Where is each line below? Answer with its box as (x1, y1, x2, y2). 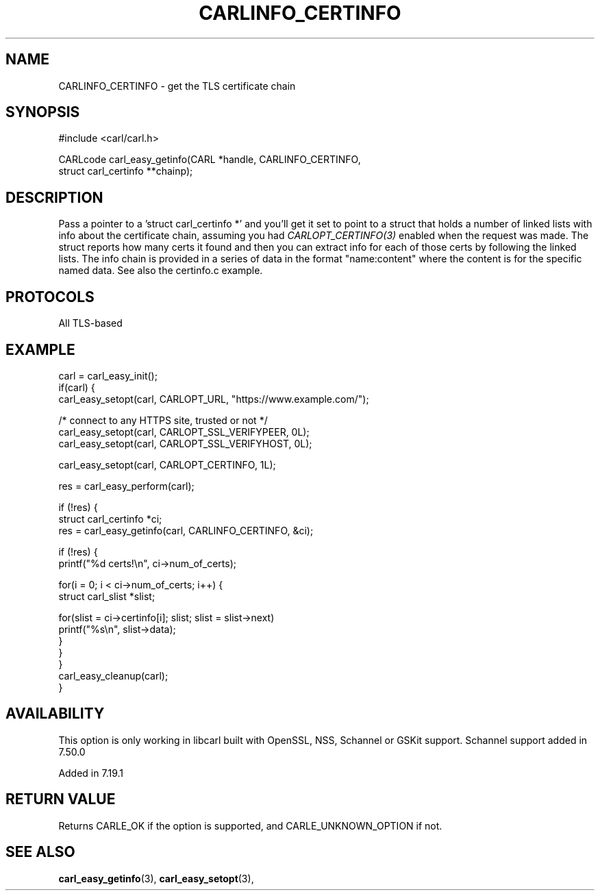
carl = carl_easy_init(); (58, 369, 158, 382)
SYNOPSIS (5, 103, 80, 121)
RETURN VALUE (5, 791, 116, 808)
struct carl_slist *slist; (58, 590, 155, 602)
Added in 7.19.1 (58, 767, 123, 779)
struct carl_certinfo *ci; (58, 512, 162, 525)
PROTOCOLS (5, 288, 95, 306)
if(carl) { (58, 381, 95, 393)
